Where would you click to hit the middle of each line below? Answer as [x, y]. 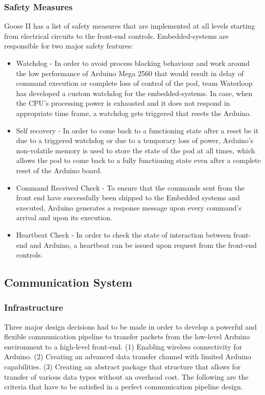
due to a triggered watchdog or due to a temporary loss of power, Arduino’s [135, 140]
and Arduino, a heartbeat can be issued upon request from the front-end [143, 245]
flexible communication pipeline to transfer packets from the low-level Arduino [127, 336]
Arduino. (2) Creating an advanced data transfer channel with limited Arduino [128, 356]
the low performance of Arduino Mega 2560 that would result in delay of [130, 73]
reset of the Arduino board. [59, 170]
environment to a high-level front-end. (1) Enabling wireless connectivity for [123, 346]
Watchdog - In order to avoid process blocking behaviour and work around [133, 63]
